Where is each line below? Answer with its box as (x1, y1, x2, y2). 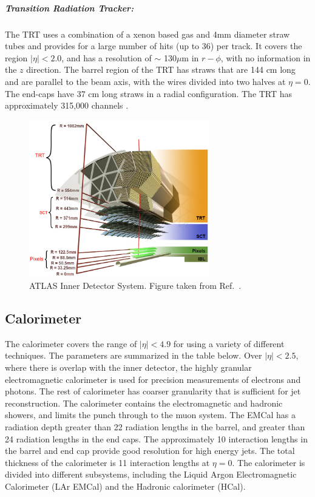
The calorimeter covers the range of (5, 337, 137, 350)
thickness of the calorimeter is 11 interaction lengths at (5, 456, 210, 468)
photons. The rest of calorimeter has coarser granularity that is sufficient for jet (5, 385, 301, 397)
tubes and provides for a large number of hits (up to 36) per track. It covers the (5, 39, 302, 52)
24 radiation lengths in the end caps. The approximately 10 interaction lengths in (5, 432, 308, 445)
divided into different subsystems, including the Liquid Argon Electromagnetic (5, 468, 297, 481)
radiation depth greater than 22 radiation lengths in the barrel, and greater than (5, 421, 305, 433)
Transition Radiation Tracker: (5, 1, 134, 14)
